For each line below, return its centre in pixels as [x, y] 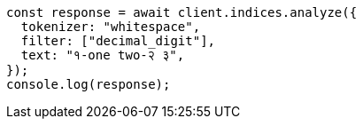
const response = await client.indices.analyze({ [182, 12]
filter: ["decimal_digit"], [118, 41]
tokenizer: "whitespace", [111, 27]
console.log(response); [89, 84]
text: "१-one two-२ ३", [103, 55]
